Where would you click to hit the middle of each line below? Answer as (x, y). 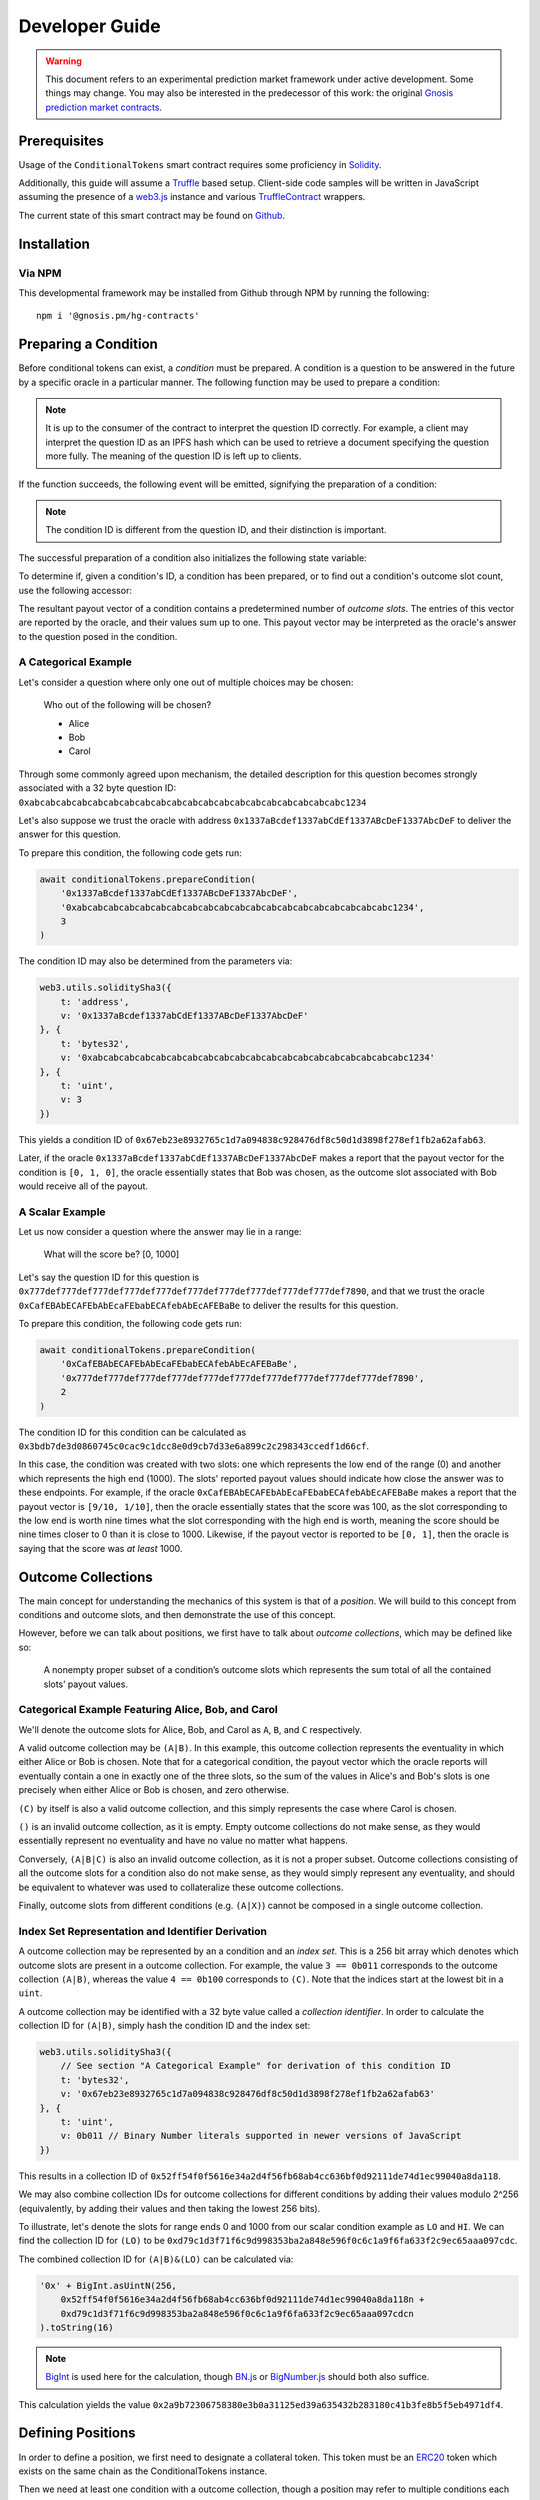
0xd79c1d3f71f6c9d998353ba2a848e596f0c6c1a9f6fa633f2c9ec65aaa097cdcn (237, 2313)
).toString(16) (76, 2327)
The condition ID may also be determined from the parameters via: (155, 961)
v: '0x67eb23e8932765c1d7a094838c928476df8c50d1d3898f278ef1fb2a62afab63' (247, 2094)
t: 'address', (95, 1001)
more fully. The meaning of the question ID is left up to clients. (173, 456)
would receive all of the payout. (83, 1186)
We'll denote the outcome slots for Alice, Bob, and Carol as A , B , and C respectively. (190, 1729)
